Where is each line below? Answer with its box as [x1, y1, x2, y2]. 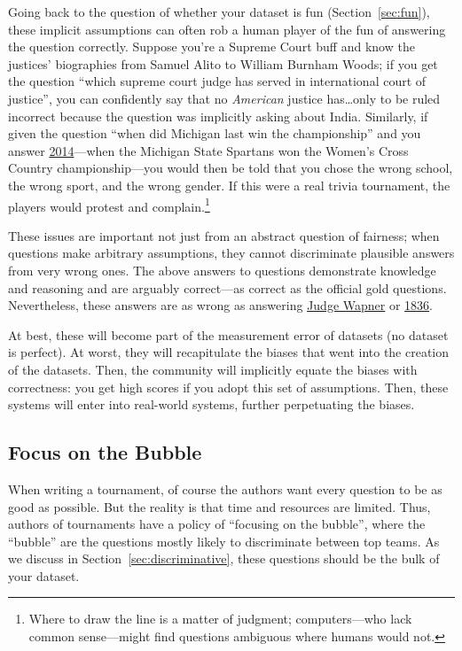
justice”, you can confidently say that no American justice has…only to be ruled [8, 89, 441, 107]
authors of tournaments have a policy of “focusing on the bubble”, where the [8, 515, 426, 533]
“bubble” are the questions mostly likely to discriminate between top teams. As [8, 531, 440, 550]
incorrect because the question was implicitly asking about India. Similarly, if [8, 106, 428, 125]
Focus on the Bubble [8, 438, 202, 466]
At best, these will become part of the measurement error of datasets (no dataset [8, 325, 449, 344]
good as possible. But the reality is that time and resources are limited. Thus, [8, 497, 431, 515]
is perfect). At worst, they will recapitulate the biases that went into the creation [8, 343, 450, 361]
